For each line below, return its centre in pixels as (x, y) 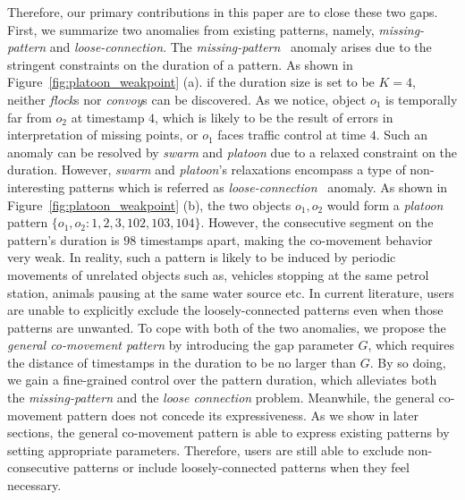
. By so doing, (408, 362)
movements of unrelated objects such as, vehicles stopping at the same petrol (218, 274)
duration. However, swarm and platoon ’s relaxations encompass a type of (207, 169)
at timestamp (108, 117)
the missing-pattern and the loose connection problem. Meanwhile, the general (221, 398)
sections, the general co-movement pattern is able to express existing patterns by (228, 432)
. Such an (402, 135)
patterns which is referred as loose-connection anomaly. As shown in (258, 186)
